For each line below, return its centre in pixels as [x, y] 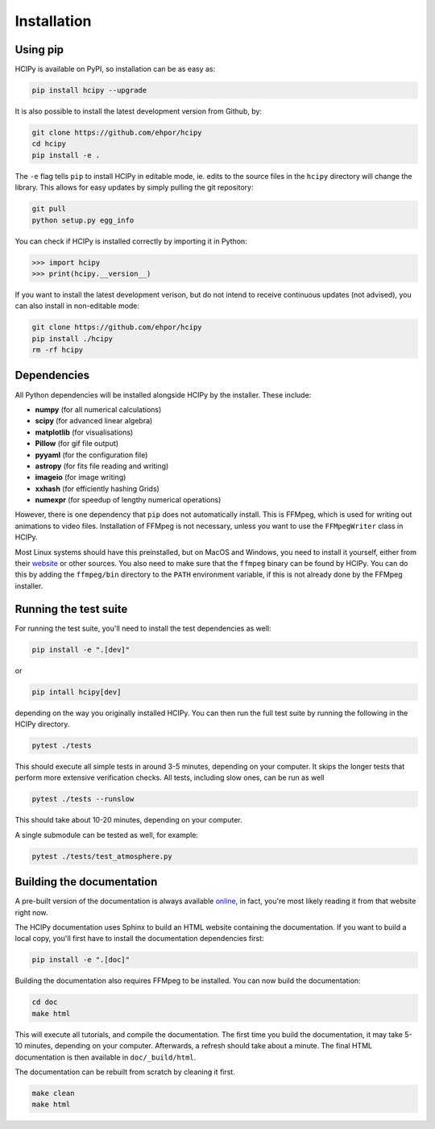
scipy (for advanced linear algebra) [94, 421]
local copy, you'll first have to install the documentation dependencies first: [140, 939]
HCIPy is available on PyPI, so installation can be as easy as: [115, 69]
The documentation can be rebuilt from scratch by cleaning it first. [125, 1072]
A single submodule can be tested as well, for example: [107, 835]
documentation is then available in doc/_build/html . [106, 1057]
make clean [53, 1093]
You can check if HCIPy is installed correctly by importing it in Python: [131, 241]
